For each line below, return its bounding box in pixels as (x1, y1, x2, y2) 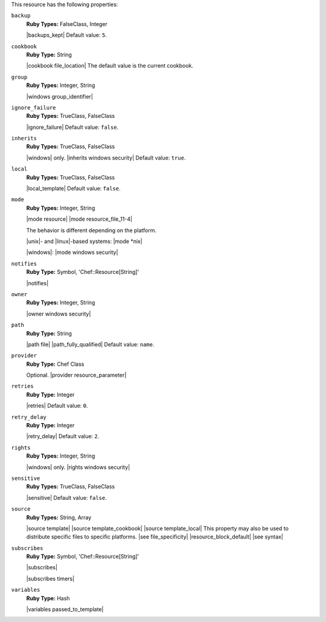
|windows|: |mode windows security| (26, 248, 118, 256)
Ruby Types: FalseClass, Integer (26, 20, 108, 27)
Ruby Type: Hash (26, 594, 70, 601)
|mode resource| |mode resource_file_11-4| (26, 215, 133, 223)
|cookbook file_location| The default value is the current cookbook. (26, 62, 193, 70)
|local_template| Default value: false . (26, 185, 121, 192)
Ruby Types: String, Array (26, 514, 92, 521)
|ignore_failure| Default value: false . (26, 123, 119, 131)
